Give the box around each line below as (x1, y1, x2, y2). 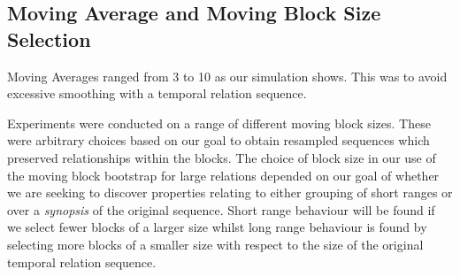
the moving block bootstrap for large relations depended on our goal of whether (7, 165, 440, 184)
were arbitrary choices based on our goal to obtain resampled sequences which (7, 131, 430, 150)
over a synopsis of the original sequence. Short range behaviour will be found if (7, 200, 435, 219)
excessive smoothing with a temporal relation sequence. (7, 84, 307, 103)
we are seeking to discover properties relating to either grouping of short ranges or (7, 183, 453, 202)
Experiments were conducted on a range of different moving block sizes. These (7, 113, 431, 132)
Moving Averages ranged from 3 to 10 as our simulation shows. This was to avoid (7, 66, 448, 85)
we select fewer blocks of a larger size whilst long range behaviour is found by (7, 218, 427, 236)
